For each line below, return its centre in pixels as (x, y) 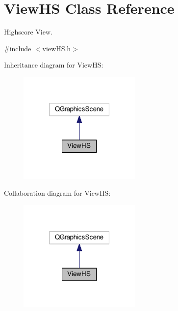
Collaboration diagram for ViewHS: (57, 193)
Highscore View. (28, 32)
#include (18, 48)
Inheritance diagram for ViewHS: (54, 65)
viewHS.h (57, 48)
